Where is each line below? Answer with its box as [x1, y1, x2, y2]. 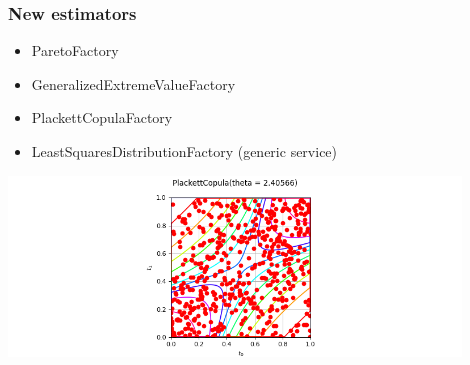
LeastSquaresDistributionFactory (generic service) [31, 141, 338, 161]
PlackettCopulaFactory [31, 107, 173, 128]
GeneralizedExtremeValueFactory [31, 73, 236, 94]
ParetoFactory [31, 40, 119, 61]
